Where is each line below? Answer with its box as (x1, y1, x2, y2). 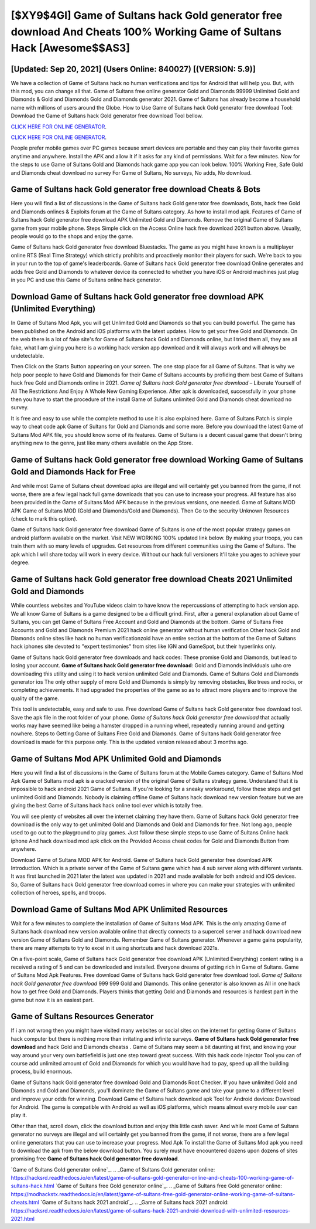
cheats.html (11, 1199, 39, 1206)
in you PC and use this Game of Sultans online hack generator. (11, 276, 162, 283)
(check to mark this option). (11, 515, 78, 522)
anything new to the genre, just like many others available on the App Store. (11, 439, 193, 446)
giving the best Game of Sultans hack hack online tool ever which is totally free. (11, 802, 203, 809)
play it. (11, 1112, 28, 1119)
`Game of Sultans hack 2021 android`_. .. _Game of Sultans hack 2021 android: (40, 1199, 229, 1206)
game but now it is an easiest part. (11, 996, 94, 1003)
